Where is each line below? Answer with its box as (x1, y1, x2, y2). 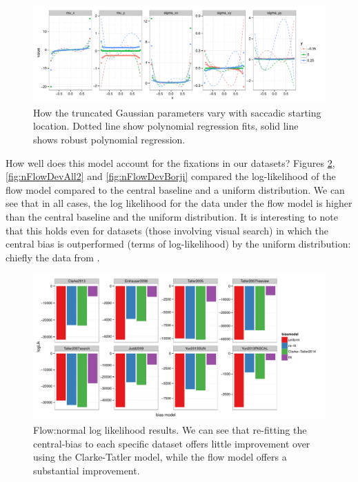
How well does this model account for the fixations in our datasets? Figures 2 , (6, 155, 335, 170)
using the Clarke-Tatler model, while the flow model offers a (33, 450, 287, 464)
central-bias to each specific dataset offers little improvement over (33, 436, 310, 450)
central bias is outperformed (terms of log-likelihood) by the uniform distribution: (6, 237, 351, 251)
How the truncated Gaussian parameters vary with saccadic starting (33, 105, 321, 119)
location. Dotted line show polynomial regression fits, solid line (33, 119, 299, 133)
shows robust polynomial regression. (33, 132, 186, 146)
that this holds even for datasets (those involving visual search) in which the (6, 223, 329, 237)
